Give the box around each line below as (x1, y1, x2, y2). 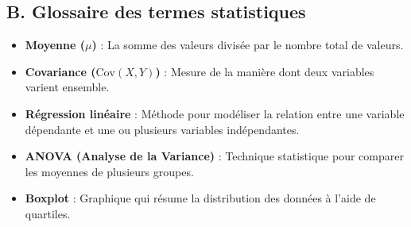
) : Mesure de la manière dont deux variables (155, 63, 374, 79)
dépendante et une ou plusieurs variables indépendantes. (25, 121, 300, 137)
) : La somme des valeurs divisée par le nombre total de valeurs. (91, 37, 404, 53)
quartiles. (25, 205, 71, 221)
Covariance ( (25, 63, 96, 79)
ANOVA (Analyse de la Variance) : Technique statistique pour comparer (25, 148, 404, 164)
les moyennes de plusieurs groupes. (25, 163, 194, 179)
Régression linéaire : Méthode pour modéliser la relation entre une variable (25, 105, 405, 121)
